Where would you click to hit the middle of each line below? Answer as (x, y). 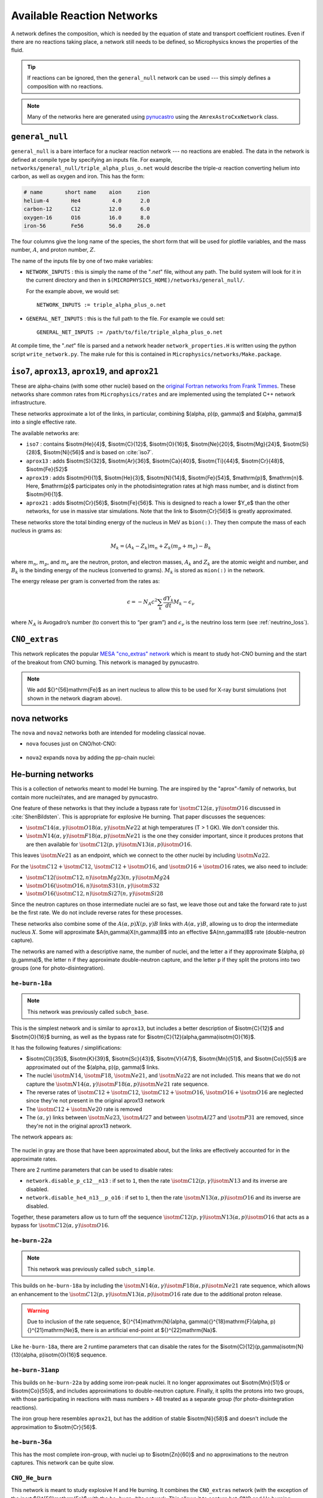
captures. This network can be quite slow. (63, 1463)
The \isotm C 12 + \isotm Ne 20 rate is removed (84, 1109)
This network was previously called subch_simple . (91, 1269)
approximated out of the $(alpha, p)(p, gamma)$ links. (93, 1067)
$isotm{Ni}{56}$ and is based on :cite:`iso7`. (98, 452)
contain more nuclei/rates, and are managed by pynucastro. (85, 797)
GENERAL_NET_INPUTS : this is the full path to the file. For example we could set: (126, 318)
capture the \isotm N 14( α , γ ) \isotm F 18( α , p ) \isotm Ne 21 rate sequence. (118, 1084)
